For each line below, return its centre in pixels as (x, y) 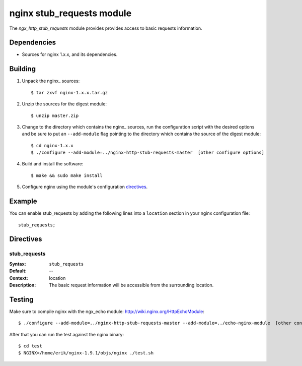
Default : (18, 271)
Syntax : (18, 264)
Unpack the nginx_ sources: (51, 81)
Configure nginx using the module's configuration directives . (85, 187)
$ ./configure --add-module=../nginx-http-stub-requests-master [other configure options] (147, 153)
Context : (19, 278)
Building (23, 69)
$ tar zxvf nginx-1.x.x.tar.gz (69, 93)
